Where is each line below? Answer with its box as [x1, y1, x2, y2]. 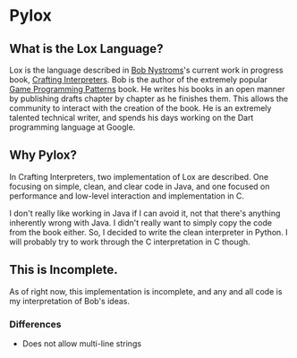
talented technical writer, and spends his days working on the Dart [9, 113, 254, 123]
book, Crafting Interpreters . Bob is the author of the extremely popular [9, 74, 268, 85]
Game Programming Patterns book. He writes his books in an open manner [9, 84, 285, 94]
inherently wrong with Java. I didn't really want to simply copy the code [9, 217, 273, 228]
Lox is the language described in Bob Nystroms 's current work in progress [9, 64, 284, 75]
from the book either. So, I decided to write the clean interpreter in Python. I [9, 226, 288, 237]
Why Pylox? [9, 148, 78, 163]
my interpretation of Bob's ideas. [9, 295, 130, 306]
